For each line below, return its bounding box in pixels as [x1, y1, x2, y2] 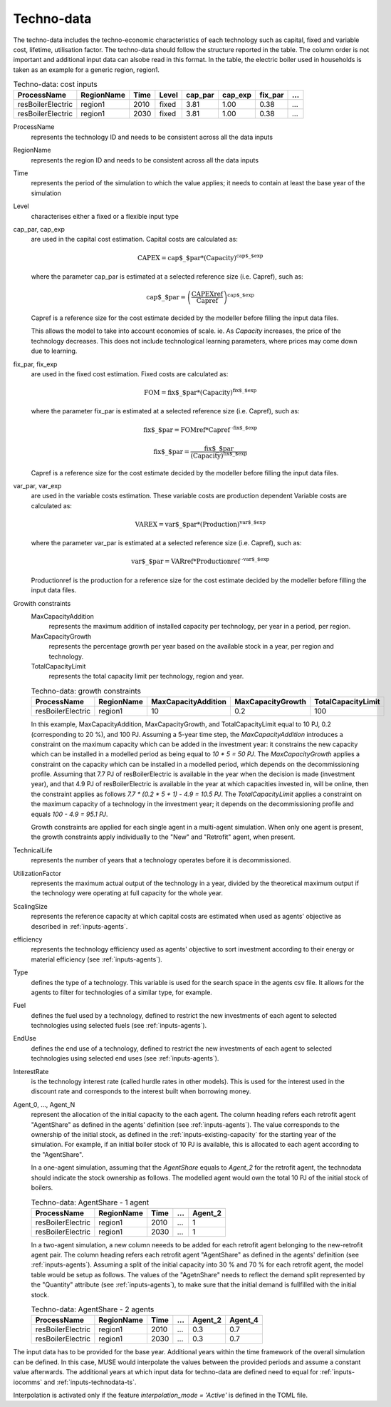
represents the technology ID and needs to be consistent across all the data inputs [31, 133, 273, 141]
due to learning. [31, 346, 78, 356]
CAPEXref [191, 290, 224, 299]
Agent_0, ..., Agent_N [13, 1100, 75, 1108]
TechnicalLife [13, 845, 53, 855]
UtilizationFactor [13, 869, 62, 877]
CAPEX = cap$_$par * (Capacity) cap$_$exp [137, 252, 264, 262]
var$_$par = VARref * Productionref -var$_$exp [131, 556, 270, 566]
